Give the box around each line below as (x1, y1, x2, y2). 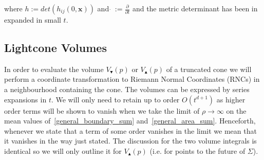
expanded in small (4, 14, 61, 25)
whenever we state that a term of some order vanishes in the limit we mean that (4, 125, 257, 136)
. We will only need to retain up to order (51, 94, 180, 104)
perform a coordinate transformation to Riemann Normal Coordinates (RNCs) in (4, 74, 260, 84)
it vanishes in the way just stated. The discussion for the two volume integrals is (4, 135, 257, 146)
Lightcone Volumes (4, 39, 107, 55)
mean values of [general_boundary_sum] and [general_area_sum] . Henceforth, (4, 115, 256, 126)
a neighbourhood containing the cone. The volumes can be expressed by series (4, 83, 250, 94)
